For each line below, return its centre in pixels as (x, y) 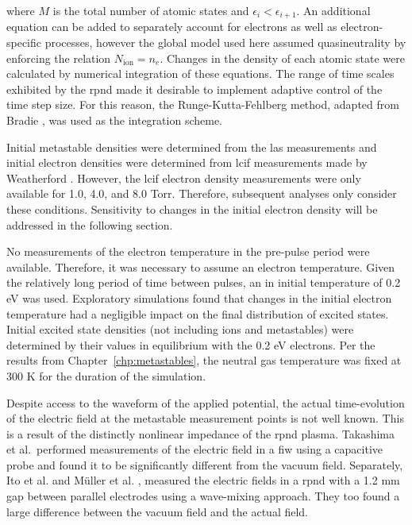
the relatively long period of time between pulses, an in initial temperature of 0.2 (204, 282)
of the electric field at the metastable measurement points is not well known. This (205, 418)
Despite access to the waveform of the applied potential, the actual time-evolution (206, 402)
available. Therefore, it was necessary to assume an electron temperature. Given (201, 266)
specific (24, 42)
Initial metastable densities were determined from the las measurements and (192, 147)
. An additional (333, 10)
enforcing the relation (59, 58)
